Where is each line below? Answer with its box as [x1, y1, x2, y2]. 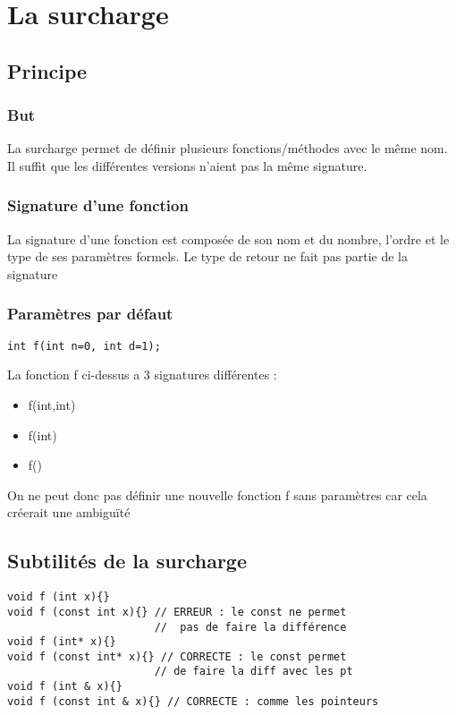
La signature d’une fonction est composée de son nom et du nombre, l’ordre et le [7, 229, 450, 248]
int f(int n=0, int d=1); [7, 339, 161, 353]
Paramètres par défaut [7, 302, 173, 325]
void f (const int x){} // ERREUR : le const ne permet [7, 605, 347, 618]
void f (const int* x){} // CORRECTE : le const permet [7, 650, 347, 663]
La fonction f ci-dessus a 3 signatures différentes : [7, 365, 277, 384]
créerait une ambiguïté [7, 503, 131, 522]
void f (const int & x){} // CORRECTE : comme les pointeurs [7, 694, 379, 708]
